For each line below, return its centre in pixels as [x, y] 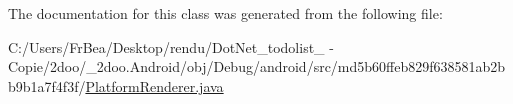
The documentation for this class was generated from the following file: [225, 13]
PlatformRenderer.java [154, 85]
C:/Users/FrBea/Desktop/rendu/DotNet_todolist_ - [171, 46]
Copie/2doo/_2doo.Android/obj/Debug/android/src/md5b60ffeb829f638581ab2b [257, 66]
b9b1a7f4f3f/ [47, 85]
